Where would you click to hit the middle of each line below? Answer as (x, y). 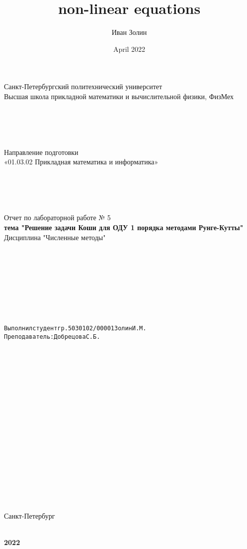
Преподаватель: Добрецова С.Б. (52, 337)
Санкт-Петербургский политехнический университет (83, 86)
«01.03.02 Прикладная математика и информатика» (81, 162)
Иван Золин (129, 32)
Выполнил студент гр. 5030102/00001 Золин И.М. (75, 329)
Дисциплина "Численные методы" (55, 237)
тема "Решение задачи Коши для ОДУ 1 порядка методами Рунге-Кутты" (124, 227)
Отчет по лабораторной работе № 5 (57, 217)
